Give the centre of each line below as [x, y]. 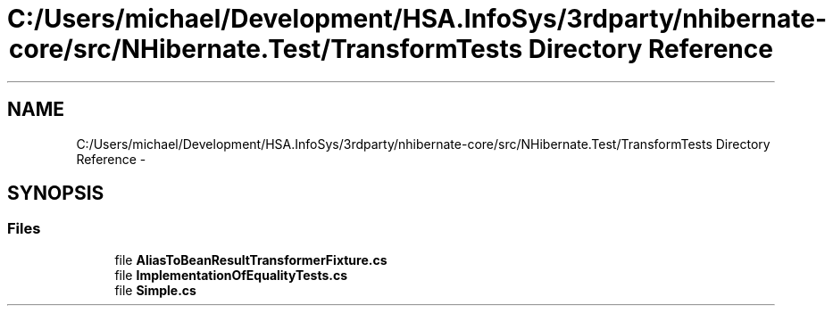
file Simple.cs [155, 290]
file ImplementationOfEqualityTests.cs [231, 275]
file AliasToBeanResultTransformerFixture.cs [251, 259]
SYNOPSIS [56, 194]
